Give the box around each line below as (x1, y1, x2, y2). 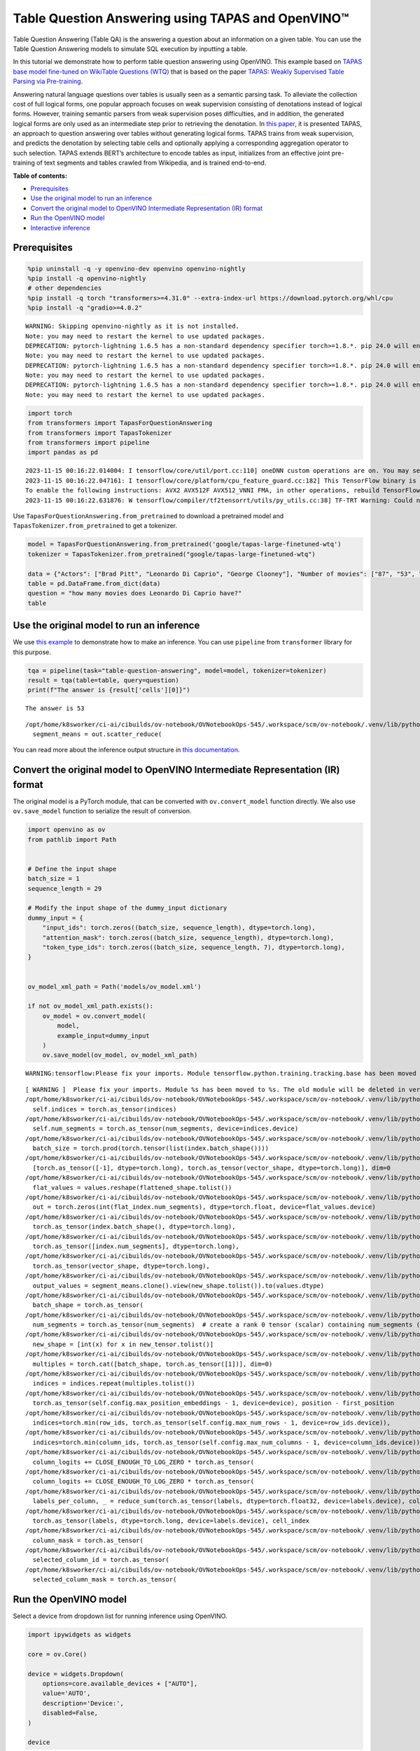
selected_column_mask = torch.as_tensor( (32, 1576, 177, 1584)
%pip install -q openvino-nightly (27, 274, 146, 282)
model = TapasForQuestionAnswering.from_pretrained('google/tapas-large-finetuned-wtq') (27, 540, 342, 548)
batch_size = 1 (27, 875, 80, 883)
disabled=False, (42, 1709, 98, 1717)
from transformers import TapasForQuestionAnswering (27, 419, 213, 427)
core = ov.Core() (27, 1650, 87, 1658)
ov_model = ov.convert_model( (42, 1012, 146, 1020)
